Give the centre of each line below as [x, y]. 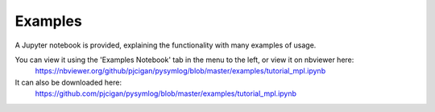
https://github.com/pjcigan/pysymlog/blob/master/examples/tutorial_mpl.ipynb [166, 93]
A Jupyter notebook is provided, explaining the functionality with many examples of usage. [166, 45]
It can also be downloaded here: [68, 82]
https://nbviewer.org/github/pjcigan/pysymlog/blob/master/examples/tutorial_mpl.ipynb [180, 71]
